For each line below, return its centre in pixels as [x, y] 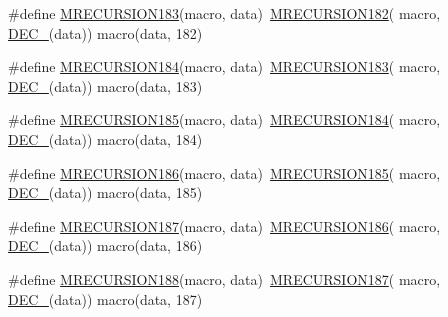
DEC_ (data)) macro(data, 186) [105, 245]
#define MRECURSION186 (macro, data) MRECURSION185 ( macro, [224, 172]
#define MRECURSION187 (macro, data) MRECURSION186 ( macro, [224, 225]
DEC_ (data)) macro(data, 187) [105, 298]
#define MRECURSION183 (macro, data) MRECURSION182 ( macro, [224, 13]
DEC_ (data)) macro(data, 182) [105, 32]
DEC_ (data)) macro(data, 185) [105, 192]
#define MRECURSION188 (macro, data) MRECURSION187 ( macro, [224, 278]
